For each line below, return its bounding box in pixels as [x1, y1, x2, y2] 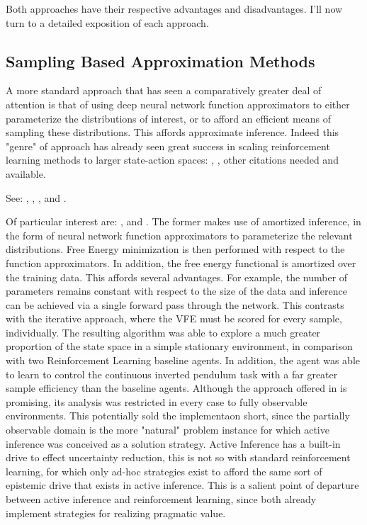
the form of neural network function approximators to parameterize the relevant [6, 227, 353, 242]
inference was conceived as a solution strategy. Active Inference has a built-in [6, 436, 341, 451]
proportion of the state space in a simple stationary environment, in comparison [6, 339, 353, 354]
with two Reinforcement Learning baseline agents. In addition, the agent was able [6, 353, 361, 368]
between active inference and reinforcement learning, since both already [6, 492, 317, 507]
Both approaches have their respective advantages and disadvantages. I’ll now [6, 1, 343, 16]
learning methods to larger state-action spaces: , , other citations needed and [6, 152, 339, 167]
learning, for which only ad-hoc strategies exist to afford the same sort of [6, 463, 322, 478]
